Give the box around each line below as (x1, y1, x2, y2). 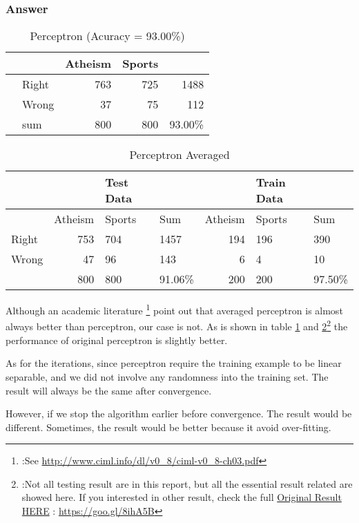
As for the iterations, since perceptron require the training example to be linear (6, 356, 342, 370)
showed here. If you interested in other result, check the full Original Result (21, 490, 342, 504)
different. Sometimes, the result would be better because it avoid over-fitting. (6, 419, 331, 434)
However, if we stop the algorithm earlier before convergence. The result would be (6, 406, 352, 421)
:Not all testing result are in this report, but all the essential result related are (21, 476, 353, 491)
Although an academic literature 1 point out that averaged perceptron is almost (6, 301, 343, 317)
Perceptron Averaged (129, 146, 230, 163)
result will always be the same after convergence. (6, 383, 212, 397)
